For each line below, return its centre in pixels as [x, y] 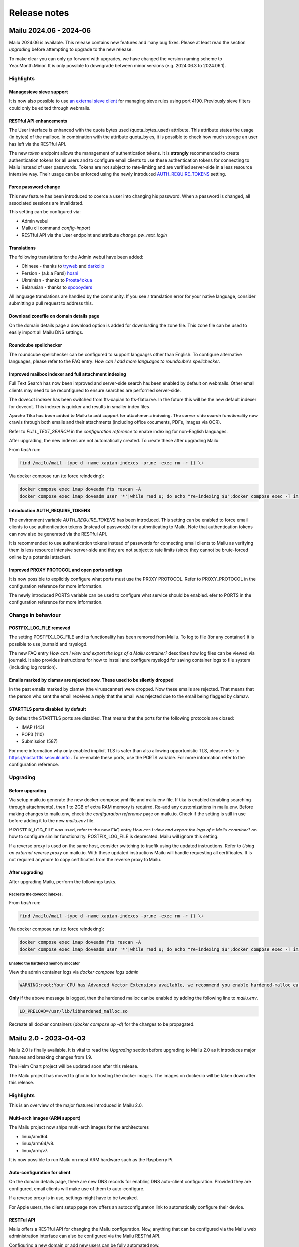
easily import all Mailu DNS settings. [46, 332]
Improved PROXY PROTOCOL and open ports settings [66, 570]
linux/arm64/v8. [38, 1143]
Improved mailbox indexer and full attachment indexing [68, 374]
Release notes [39, 13]
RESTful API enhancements [38, 121]
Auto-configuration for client [40, 1172]
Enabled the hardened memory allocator [45, 963]
